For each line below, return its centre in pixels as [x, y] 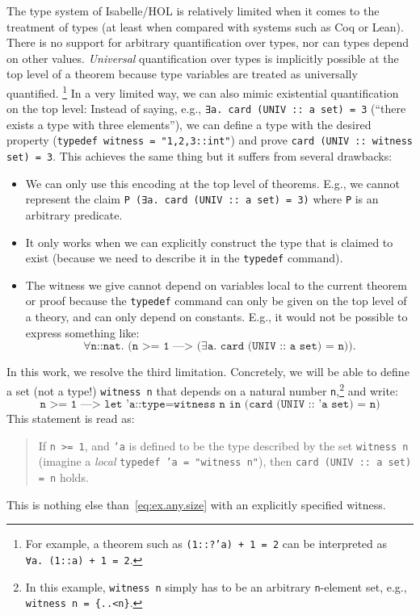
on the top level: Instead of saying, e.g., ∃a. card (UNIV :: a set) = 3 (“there [206, 109]
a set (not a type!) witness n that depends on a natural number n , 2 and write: [202, 389]
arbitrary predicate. [74, 215]
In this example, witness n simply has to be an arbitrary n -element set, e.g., [216, 586]
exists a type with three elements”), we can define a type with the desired [189, 124]
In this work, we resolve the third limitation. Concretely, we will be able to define [208, 372]
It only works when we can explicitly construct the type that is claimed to [209, 242]
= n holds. [63, 477]
